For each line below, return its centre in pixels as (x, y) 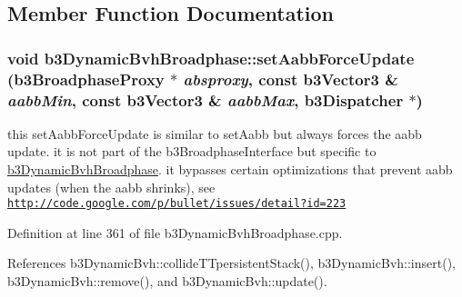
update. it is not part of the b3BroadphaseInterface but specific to (192, 151)
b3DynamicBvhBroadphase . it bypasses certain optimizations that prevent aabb (230, 169)
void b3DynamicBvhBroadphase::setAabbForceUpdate (211, 58)
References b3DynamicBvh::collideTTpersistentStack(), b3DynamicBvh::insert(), (231, 263)
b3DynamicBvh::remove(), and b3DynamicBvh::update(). (167, 281)
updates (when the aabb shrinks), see (111, 187)
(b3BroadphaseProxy (86, 79)
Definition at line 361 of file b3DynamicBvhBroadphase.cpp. (175, 232)
